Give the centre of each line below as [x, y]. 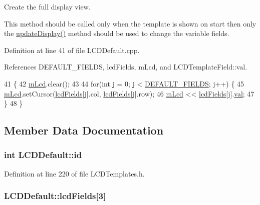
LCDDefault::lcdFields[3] [55, 196]
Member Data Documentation [84, 130]
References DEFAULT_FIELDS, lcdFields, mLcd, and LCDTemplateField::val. [126, 67]
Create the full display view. [47, 6]
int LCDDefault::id [43, 155]
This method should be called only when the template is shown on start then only [130, 23]
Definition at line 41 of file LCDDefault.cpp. [72, 50]
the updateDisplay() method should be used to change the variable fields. [117, 33]
